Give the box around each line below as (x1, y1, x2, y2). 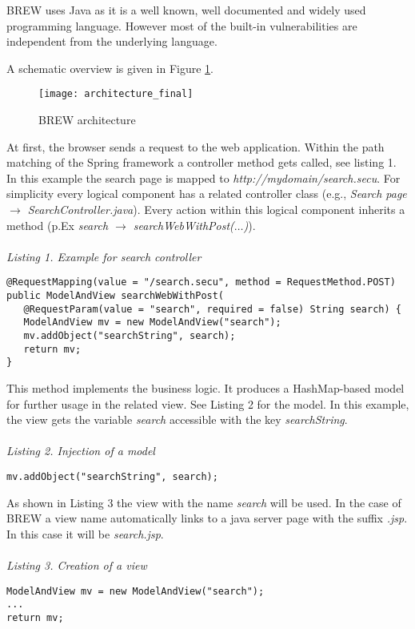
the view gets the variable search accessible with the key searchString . (6, 411, 348, 428)
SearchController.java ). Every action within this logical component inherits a (27, 201, 405, 217)
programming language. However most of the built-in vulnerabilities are (6, 17, 357, 34)
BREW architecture (38, 111, 136, 128)
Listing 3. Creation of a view (6, 556, 147, 573)
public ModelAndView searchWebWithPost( (6, 290, 225, 302)
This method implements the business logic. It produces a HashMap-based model (6, 379, 405, 396)
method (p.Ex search (6, 216, 109, 233)
